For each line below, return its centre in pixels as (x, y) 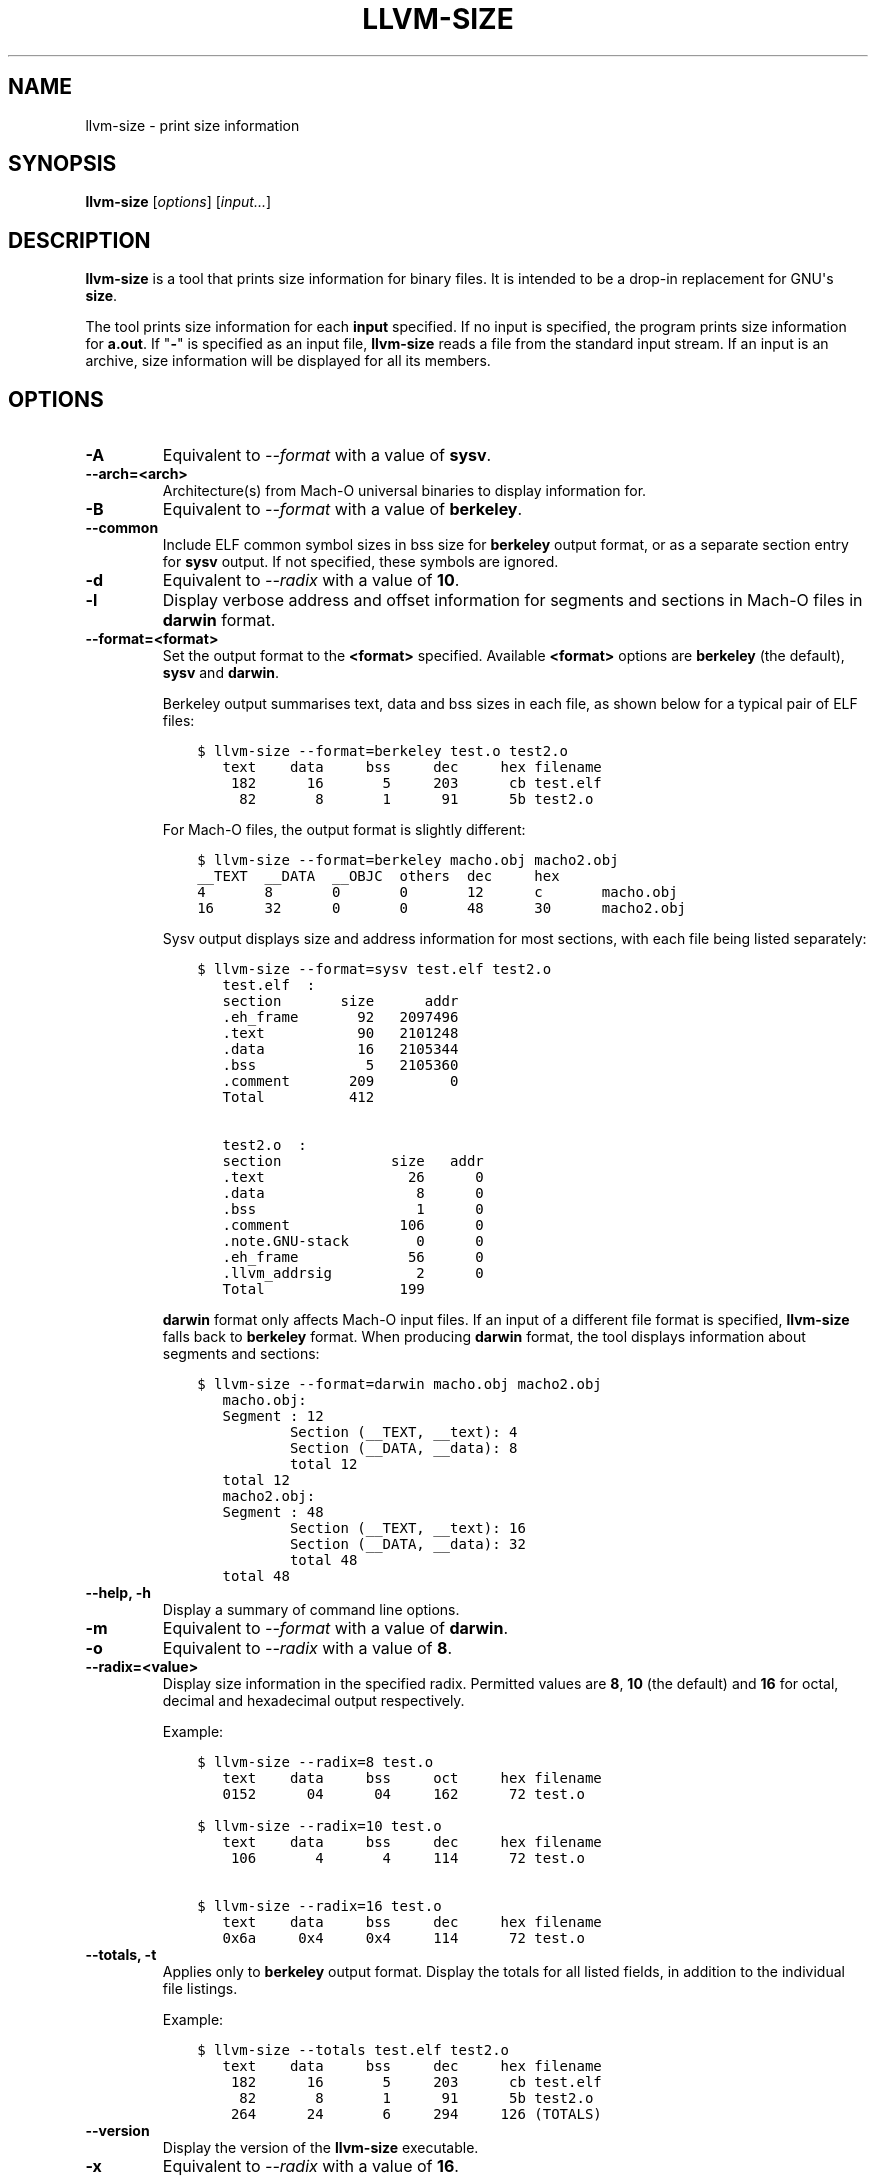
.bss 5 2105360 (340, 1065)
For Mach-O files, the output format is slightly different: (344, 830)
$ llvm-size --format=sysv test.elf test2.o (374, 969)
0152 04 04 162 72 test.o (403, 1794)
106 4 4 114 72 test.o (407, 1858)
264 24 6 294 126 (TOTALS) (416, 2114)
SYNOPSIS (62, 164)
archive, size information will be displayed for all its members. (288, 361)
